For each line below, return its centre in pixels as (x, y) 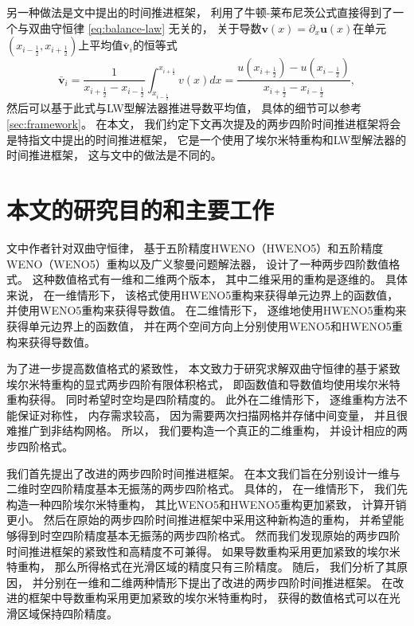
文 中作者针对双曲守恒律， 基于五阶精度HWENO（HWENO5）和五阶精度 (195, 247)
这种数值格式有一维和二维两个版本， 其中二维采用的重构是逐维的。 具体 (220, 279)
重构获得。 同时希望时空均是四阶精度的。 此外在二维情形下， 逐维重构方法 (201, 399)
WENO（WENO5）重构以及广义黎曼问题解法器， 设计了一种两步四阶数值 (198, 263)
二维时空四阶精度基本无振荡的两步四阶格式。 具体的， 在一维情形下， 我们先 (207, 489)
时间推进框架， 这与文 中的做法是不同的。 (114, 155)
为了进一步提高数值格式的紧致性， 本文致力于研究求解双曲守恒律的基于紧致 (203, 368)
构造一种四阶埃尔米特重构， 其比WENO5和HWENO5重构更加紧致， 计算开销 (207, 504)
